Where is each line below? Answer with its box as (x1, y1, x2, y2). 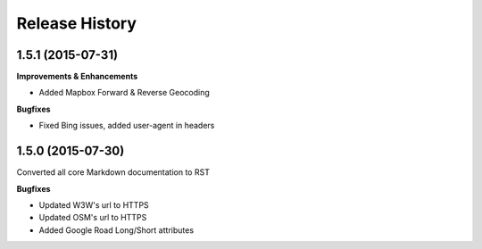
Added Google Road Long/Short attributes (38, 224, 195, 236)
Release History (16, 13, 137, 33)
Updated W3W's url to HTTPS (38, 199, 149, 210)
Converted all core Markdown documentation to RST (16, 167, 210, 178)
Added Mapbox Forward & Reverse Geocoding (38, 87, 210, 98)
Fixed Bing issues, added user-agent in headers (38, 120, 215, 131)
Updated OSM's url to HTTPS (38, 212, 147, 223)
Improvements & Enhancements (16, 71, 138, 82)
